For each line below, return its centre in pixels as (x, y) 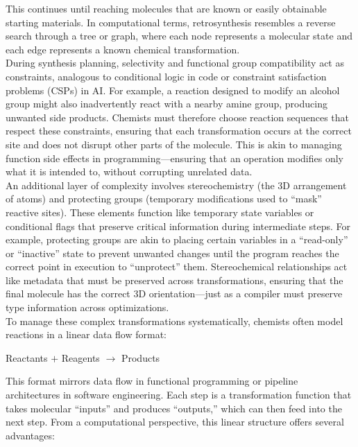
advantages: (30, 435)
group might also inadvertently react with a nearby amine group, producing (167, 104)
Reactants (27, 357)
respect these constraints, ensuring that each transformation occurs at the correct (179, 131)
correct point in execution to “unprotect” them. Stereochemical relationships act (177, 266)
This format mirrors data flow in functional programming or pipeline (152, 381)
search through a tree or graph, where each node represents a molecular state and (179, 36)
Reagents (80, 357)
